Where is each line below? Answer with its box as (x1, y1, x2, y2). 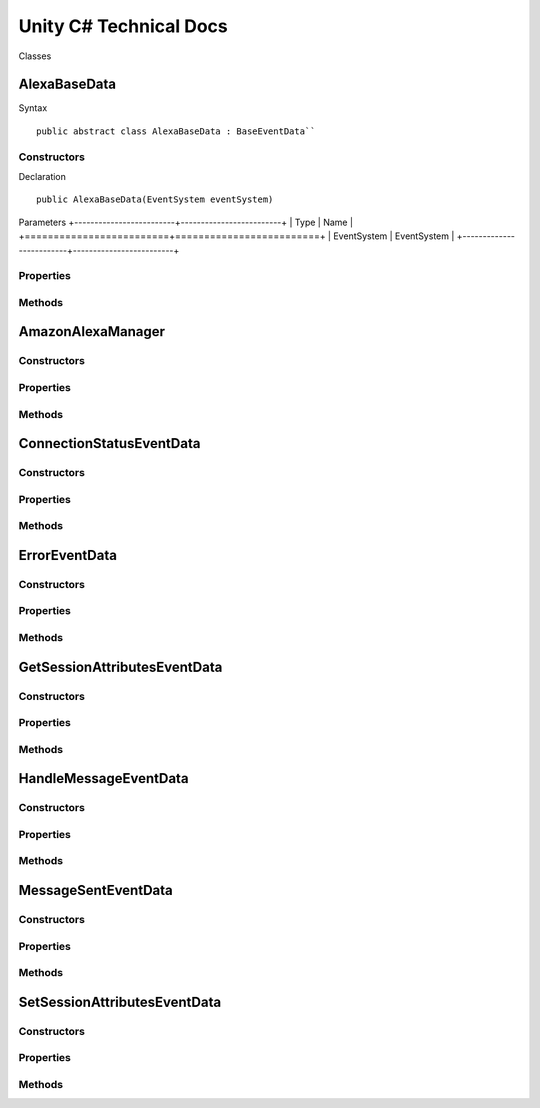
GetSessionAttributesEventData (18, 658, 223, 675)
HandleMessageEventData (18, 770, 189, 787)
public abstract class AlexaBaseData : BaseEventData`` (36, 125, 316, 137)
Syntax (18, 102, 48, 114)
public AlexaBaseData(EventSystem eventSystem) (36, 194, 274, 205)
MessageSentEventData (18, 882, 174, 899)
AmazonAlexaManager (18, 323, 165, 340)
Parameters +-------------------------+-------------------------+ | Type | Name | (18, 216, 354, 228)
